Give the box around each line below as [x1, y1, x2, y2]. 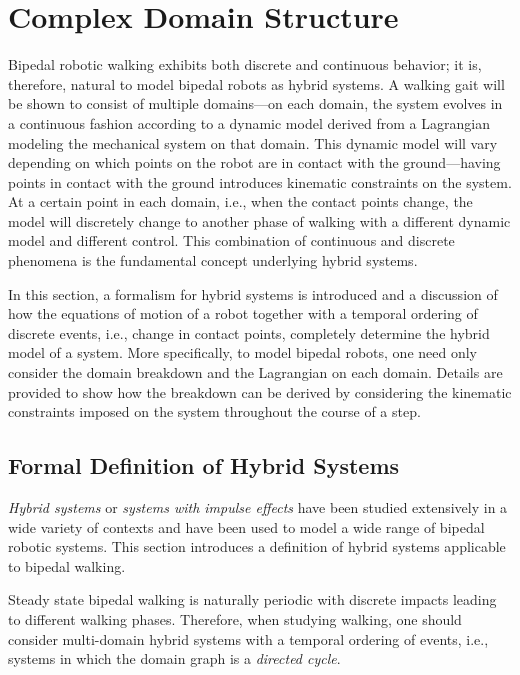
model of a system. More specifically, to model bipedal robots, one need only [8, 342, 477, 363]
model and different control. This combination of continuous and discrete [8, 230, 455, 251]
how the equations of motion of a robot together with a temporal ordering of [8, 303, 478, 324]
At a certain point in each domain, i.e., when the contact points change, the [8, 191, 473, 212]
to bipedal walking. [8, 555, 126, 576]
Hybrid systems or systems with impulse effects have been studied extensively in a [8, 497, 508, 518]
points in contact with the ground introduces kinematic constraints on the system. [8, 171, 512, 192]
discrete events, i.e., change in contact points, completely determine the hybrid [8, 322, 490, 343]
